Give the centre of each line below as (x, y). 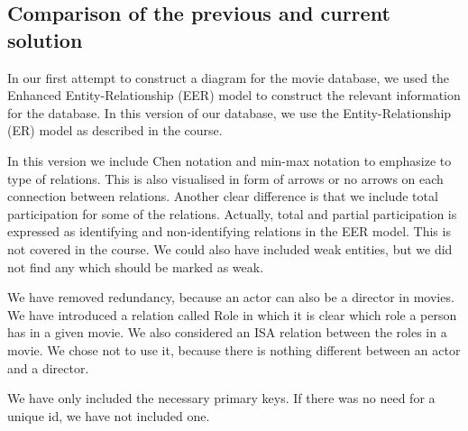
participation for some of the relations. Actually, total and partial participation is (232, 213)
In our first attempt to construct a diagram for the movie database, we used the (229, 77)
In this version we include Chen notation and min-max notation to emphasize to (229, 160)
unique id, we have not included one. (109, 415)
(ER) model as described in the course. (115, 130)
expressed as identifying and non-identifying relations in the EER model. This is (229, 231)
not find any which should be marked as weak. (136, 266)
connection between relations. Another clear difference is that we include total (223, 196)
